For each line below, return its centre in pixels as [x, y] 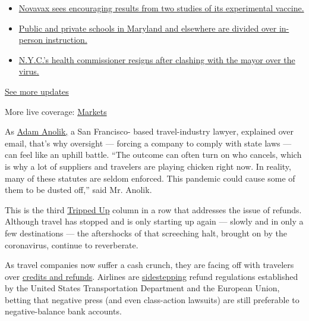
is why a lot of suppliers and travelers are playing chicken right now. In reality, [148, 166]
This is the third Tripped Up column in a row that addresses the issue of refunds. [153, 209]
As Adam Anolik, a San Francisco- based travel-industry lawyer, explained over [149, 131]
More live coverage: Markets [56, 111]
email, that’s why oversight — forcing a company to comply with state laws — [148, 143]
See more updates [37, 91]
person [31, 40]
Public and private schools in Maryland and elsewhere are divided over [148, 28]
